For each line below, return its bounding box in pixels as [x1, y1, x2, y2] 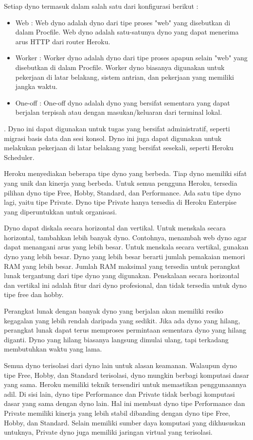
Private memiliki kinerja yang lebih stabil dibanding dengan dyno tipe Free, [4, 407, 230, 418]
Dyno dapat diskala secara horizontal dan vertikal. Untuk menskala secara [4, 223, 226, 233]
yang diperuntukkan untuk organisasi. [4, 206, 117, 216]
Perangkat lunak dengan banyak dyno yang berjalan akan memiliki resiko [4, 306, 223, 316]
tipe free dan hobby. [4, 289, 64, 299]
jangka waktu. [15, 81, 58, 91]
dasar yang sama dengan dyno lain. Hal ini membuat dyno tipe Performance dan [4, 398, 245, 408]
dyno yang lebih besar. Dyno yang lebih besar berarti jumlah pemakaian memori [4, 251, 245, 262]
